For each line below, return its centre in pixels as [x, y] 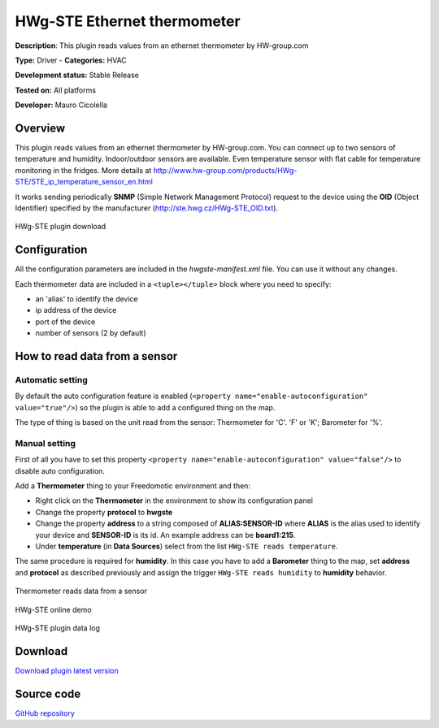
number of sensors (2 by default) [91, 333]
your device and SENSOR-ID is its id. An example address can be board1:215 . [165, 535]
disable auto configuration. [60, 470]
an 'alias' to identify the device [87, 299]
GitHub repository [45, 713]
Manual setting [46, 443]
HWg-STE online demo [54, 609]
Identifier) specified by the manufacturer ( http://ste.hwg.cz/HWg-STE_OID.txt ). [147, 208]
